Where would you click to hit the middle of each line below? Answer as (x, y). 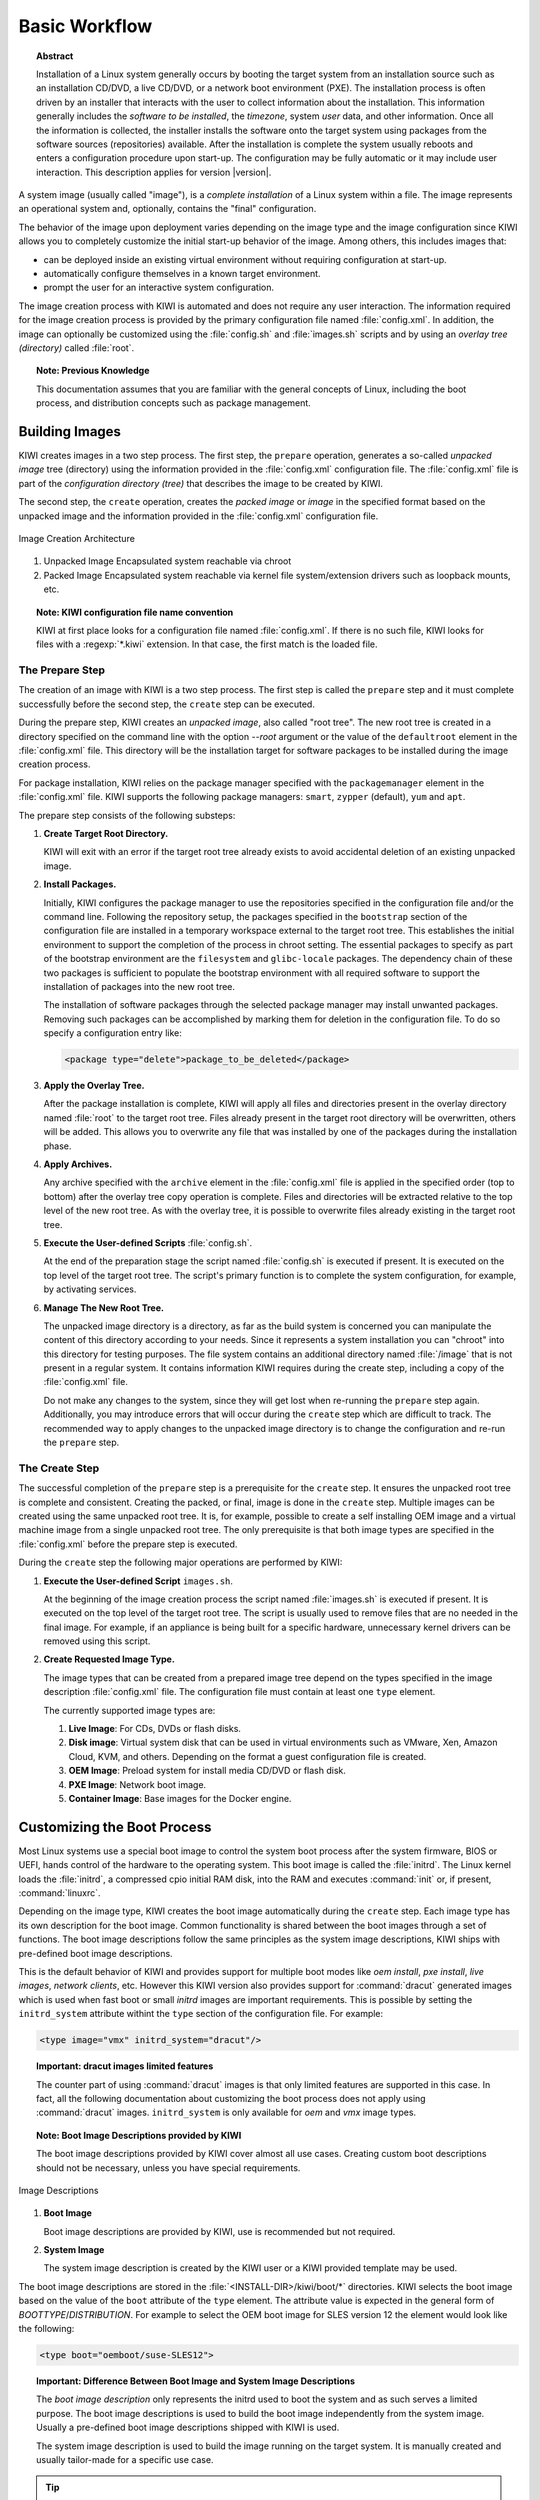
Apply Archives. (78, 1164)
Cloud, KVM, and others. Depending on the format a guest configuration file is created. (247, 1756)
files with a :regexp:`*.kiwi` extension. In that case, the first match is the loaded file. (207, 644)
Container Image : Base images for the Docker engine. (180, 1798)
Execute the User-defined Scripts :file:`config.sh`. (148, 1242)
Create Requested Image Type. (109, 1659)
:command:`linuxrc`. (59, 1893)
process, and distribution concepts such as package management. (174, 403)
